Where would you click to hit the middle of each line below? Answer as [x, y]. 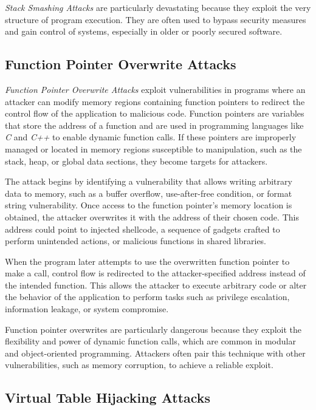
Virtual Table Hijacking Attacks [108, 398]
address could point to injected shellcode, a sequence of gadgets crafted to [143, 229]
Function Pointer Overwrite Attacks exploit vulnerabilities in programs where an [155, 89]
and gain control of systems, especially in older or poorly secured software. [144, 31]
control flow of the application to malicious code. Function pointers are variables [155, 113]
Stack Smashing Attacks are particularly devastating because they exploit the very [158, 7]
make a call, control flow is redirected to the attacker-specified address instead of [155, 273]
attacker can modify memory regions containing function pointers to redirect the [155, 101]
